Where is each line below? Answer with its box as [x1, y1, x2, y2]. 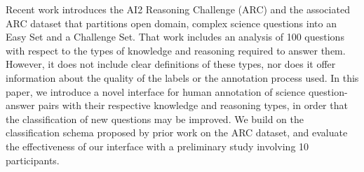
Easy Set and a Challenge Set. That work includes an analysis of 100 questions [6, 29, 344, 44]
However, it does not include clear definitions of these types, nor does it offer [6, 57, 336, 71]
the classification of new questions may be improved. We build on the [6, 111, 304, 126]
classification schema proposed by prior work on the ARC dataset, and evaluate [6, 125, 348, 140]
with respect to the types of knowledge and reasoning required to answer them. [6, 43, 346, 57]
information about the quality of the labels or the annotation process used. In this [6, 70, 359, 85]
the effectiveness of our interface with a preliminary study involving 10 [6, 138, 309, 153]
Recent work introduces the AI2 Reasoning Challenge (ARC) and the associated [6, 2, 350, 16]
